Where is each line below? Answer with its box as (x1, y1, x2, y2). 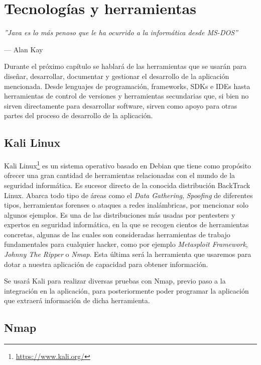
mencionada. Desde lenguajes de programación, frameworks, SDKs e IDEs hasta (4, 80, 250, 91)
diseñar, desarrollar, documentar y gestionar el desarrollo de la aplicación (4, 70, 229, 81)
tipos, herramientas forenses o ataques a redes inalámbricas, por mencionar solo (4, 200, 248, 210)
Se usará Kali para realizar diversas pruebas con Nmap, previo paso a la (4, 276, 226, 286)
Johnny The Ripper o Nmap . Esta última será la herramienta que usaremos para (4, 249, 251, 259)
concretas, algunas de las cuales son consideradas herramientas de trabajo (4, 229, 230, 239)
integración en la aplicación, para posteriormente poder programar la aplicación (4, 285, 249, 296)
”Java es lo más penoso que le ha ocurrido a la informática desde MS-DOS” (4, 27, 238, 38)
